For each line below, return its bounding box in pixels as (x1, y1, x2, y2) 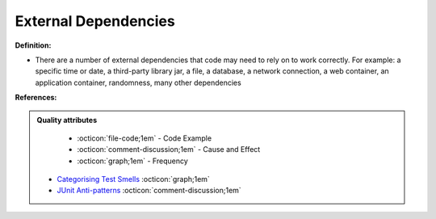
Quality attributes (36, 115, 97, 124)
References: (15, 93, 57, 103)
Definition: (15, 40, 52, 50)
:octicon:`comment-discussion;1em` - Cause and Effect (77, 145, 261, 154)
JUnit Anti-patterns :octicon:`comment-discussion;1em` (57, 186, 241, 196)
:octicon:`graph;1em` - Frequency (77, 156, 189, 166)
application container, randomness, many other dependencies (35, 78, 241, 87)
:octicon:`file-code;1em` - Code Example (77, 133, 212, 143)
